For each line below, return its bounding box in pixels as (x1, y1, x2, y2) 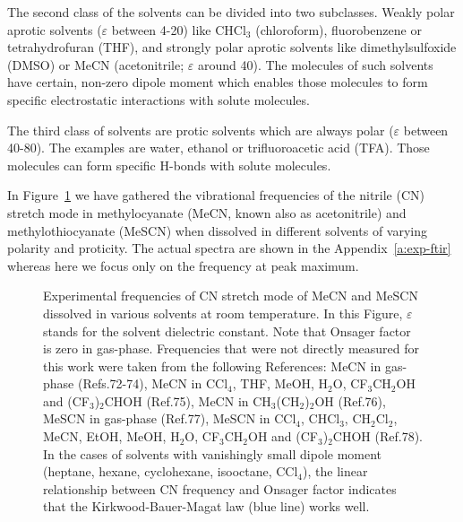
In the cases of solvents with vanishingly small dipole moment (43, 444, 382, 463)
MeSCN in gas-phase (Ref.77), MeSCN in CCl (43, 409, 296, 428)
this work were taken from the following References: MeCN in (43, 356, 382, 375)
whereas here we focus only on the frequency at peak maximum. (7, 256, 359, 274)
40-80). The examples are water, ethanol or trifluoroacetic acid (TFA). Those (7, 138, 430, 157)
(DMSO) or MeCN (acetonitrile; (7, 55, 184, 74)
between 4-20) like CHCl (111, 20, 246, 39)
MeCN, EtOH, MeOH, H (43, 427, 180, 446)
